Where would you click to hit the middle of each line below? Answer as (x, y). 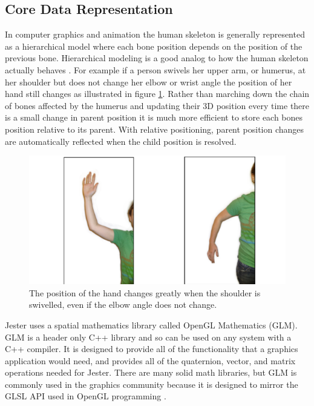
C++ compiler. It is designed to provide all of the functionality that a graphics (152, 349)
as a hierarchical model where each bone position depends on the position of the (154, 46)
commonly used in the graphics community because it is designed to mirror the (152, 384)
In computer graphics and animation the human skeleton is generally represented (155, 34)
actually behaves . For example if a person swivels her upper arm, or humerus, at (155, 69)
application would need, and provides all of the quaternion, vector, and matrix (150, 360)
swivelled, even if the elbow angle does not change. (123, 304)
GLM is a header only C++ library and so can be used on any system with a (148, 337)
